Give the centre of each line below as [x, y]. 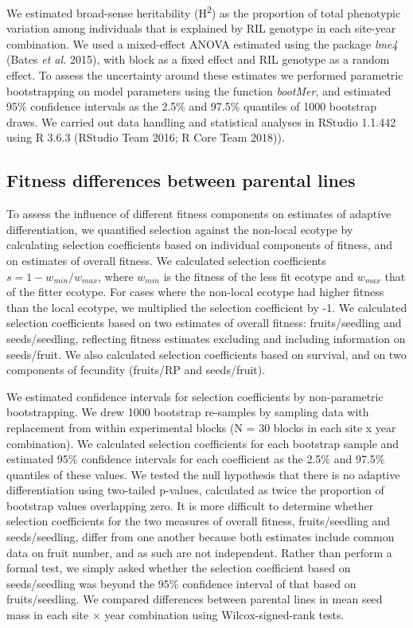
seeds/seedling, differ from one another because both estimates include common [201, 537]
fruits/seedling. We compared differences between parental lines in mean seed [195, 599]
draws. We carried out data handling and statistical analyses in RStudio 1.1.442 [201, 121]
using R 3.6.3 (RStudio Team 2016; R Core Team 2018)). [146, 137]
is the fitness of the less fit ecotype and [259, 276]
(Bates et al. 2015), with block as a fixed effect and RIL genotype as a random [198, 59]
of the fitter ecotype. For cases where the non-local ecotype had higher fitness [195, 292]
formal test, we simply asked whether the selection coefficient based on [179, 568]
